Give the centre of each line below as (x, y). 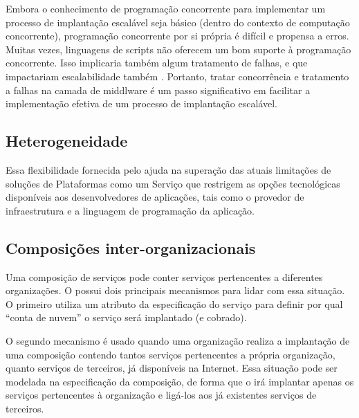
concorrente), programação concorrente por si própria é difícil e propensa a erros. (177, 36)
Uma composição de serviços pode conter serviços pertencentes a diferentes (164, 276)
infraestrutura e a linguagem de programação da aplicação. (130, 210)
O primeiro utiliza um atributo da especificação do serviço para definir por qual (174, 303)
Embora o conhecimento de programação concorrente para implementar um (166, 8)
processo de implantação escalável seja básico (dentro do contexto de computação (178, 22)
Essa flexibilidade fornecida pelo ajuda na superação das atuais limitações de (168, 169)
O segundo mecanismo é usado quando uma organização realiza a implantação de (178, 340)
